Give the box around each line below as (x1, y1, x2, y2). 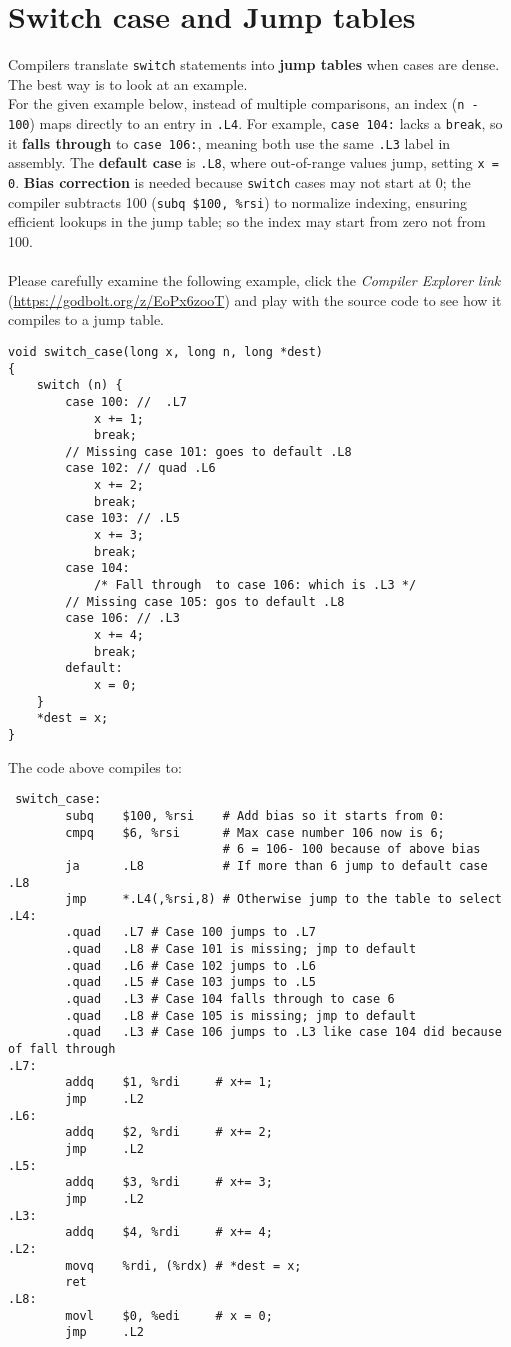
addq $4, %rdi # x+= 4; (65, 1225, 273, 1240)
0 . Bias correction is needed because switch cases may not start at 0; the (8, 172, 471, 192)
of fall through (8, 1042, 116, 1057)
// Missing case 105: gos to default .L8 (65, 594, 345, 609)
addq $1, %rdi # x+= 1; (65, 1075, 273, 1090)
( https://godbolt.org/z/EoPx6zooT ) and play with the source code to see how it (8, 289, 502, 310)
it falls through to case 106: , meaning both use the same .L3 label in (8, 132, 451, 153)
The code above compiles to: (8, 756, 182, 777)
